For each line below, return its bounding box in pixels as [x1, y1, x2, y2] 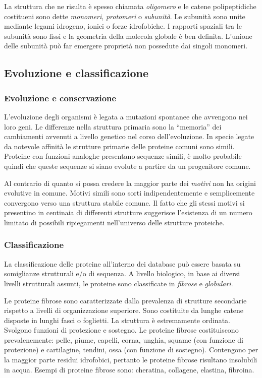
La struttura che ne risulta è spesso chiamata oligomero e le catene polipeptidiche [4, 1, 256, 11]
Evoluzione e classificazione [4, 65, 149, 81]
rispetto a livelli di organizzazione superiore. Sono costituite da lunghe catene [4, 305, 244, 316]
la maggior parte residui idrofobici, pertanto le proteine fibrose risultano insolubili [4, 354, 257, 365]
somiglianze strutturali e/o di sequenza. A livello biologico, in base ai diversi [4, 268, 240, 279]
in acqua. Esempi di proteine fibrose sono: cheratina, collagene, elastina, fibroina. [4, 364, 254, 374]
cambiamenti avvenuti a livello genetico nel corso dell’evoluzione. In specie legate [4, 131, 254, 142]
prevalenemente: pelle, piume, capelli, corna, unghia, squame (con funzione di [4, 334, 243, 345]
